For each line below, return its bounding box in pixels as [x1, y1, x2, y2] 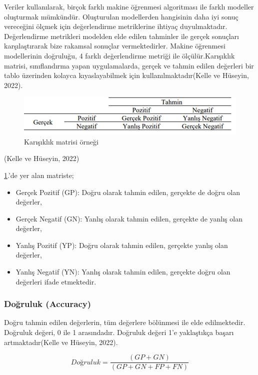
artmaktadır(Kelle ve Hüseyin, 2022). [4, 336, 118, 347]
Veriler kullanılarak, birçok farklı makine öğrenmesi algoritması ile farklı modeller [4, 1, 254, 11]
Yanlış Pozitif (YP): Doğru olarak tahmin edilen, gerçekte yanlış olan [15, 239, 228, 250]
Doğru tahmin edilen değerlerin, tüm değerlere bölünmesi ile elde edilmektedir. [4, 317, 245, 327]
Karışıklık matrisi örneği [24, 136, 98, 146]
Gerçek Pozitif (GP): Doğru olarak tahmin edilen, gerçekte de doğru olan [15, 186, 240, 197]
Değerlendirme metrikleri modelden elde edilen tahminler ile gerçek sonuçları [4, 30, 239, 41]
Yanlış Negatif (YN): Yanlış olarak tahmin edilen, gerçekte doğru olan [15, 266, 230, 277]
